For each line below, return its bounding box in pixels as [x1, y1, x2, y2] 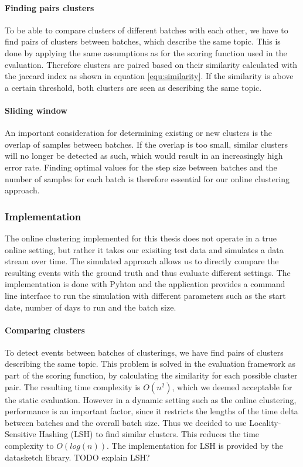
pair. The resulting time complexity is [5, 380, 141, 393]
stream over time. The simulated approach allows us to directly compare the [5, 255, 279, 267]
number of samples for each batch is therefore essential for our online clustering [5, 172, 290, 185]
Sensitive [5, 428, 36, 440]
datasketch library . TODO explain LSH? [5, 451, 150, 463]
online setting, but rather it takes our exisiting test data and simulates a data [5, 243, 284, 255]
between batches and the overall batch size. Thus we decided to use [5, 416, 247, 428]
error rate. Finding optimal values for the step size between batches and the [5, 161, 277, 173]
